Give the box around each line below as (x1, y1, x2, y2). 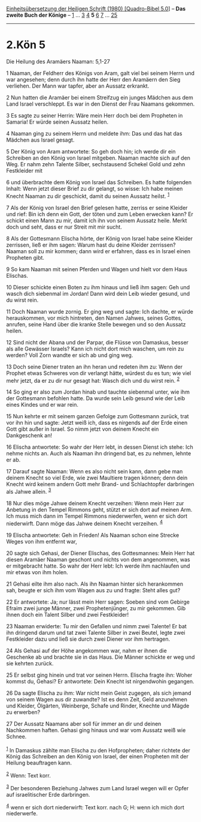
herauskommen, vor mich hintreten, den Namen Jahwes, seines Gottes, (6, 314, 182, 322)
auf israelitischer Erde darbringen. (6, 791, 90, 798)
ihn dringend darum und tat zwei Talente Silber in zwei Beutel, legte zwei (6, 629, 185, 636)
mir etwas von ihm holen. (6, 568, 69, 575)
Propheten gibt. (6, 254, 45, 261)
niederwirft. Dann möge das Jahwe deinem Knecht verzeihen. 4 (6, 518, 163, 527)
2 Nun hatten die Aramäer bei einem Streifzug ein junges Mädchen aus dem (6, 94, 193, 101)
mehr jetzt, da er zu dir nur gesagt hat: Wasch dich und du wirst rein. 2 (6, 376, 180, 384)
